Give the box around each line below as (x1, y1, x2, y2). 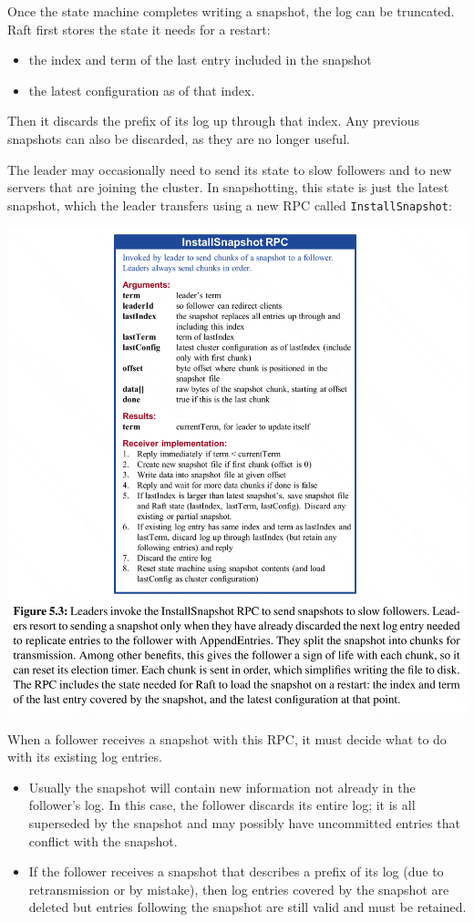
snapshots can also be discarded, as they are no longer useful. (7, 128, 350, 148)
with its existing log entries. (7, 747, 162, 766)
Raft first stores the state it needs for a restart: (7, 19, 271, 38)
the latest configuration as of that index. (28, 80, 255, 99)
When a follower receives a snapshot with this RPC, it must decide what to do (7, 729, 447, 748)
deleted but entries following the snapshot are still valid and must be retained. (28, 897, 467, 917)
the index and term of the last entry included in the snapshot (28, 50, 372, 69)
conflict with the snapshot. (28, 831, 178, 850)
